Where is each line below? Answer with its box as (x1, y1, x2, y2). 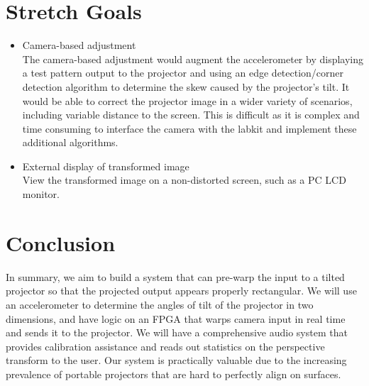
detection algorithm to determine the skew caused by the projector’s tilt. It (22, 79, 350, 94)
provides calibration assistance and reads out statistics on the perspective (6, 338, 325, 353)
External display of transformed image (22, 158, 189, 173)
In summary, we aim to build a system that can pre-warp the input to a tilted (6, 269, 345, 284)
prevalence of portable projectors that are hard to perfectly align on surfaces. (6, 366, 341, 381)
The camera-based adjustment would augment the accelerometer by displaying (22, 51, 363, 66)
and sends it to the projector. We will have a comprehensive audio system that (6, 325, 348, 340)
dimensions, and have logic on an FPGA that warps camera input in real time (6, 311, 346, 326)
